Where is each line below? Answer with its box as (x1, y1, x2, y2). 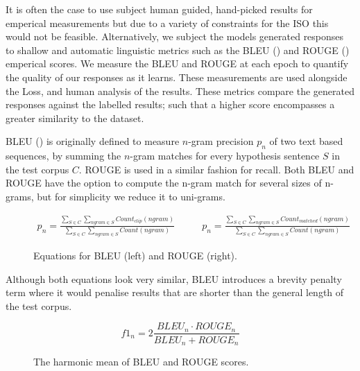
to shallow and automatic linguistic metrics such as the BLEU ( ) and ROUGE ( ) (6, 42, 350, 57)
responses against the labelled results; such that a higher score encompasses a (6, 97, 335, 112)
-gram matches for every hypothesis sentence (130, 148, 320, 163)
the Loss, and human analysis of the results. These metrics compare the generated (6, 83, 354, 98)
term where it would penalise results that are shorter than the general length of (6, 285, 344, 300)
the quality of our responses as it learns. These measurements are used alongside (6, 69, 348, 84)
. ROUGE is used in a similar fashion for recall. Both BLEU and (78, 162, 354, 176)
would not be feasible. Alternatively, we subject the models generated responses (6, 29, 344, 44)
